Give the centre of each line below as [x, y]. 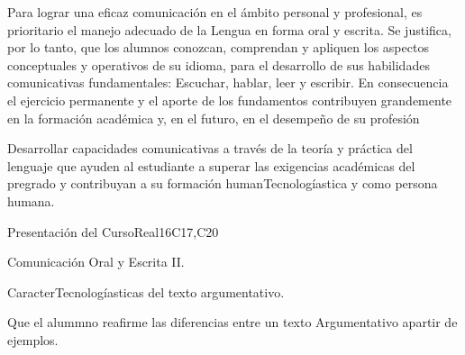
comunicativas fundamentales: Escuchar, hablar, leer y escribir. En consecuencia [228, 82]
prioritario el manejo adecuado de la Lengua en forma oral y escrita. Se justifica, [229, 29]
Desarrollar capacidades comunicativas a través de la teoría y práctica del [210, 148]
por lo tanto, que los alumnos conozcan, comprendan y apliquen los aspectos [218, 47]
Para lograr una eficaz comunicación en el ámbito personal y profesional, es [215, 12]
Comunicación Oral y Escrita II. [96, 262]
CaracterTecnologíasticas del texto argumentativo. [146, 291]
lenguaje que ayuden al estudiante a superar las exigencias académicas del [211, 165]
